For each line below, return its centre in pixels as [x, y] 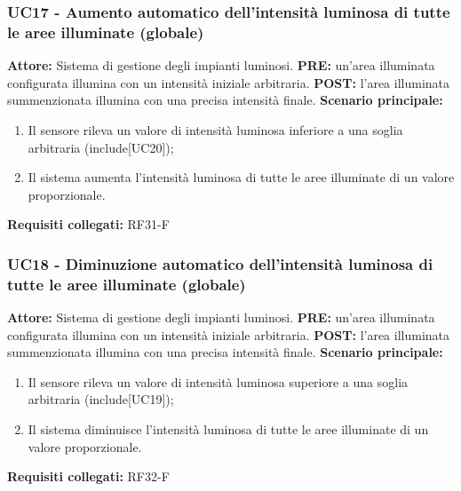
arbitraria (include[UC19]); [101, 399]
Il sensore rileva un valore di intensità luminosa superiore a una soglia [218, 381]
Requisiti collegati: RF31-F [88, 224]
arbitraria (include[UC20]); [101, 147]
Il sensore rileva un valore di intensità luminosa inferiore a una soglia [215, 129]
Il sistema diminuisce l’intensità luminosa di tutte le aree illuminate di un [228, 429]
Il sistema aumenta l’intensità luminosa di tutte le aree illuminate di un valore [241, 177]
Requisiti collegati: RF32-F [88, 476]
